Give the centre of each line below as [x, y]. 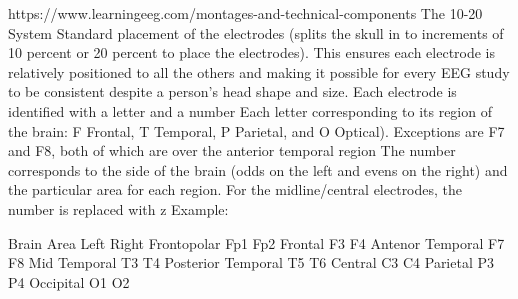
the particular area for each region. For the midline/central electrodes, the [235, 189]
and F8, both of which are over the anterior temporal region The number [232, 150]
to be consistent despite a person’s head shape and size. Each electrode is [232, 91]
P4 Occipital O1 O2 [69, 281]
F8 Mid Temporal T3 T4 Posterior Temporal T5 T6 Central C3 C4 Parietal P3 [251, 262]
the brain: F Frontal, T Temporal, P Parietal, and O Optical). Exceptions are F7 [256, 130]
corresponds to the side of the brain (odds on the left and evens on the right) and [258, 169]
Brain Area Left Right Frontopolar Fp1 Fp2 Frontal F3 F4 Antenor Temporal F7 [256, 242]
